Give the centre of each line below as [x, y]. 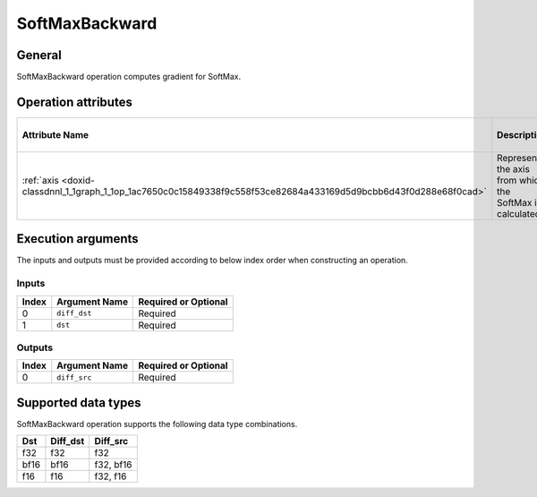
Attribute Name [55, 134]
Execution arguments [77, 239]
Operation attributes [75, 102]
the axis [513, 168]
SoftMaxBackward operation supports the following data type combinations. [157, 424]
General [39, 55]
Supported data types [79, 403]
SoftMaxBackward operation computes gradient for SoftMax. [129, 77]
